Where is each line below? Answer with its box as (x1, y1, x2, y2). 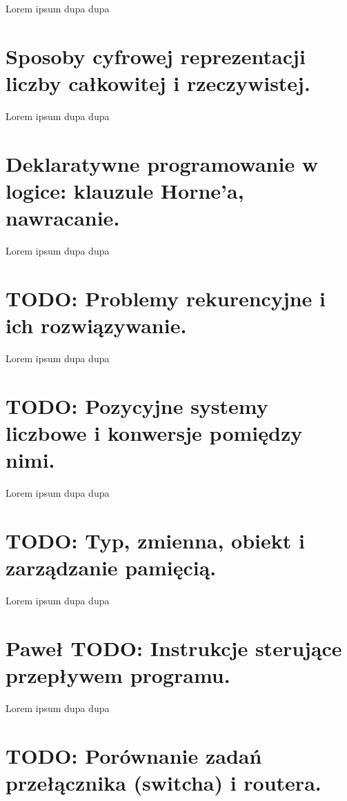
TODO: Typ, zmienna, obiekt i (6, 526, 305, 554)
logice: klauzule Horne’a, (6, 176, 244, 204)
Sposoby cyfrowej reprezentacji (6, 41, 306, 70)
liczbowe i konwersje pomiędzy (6, 418, 303, 446)
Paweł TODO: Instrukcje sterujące (6, 633, 342, 662)
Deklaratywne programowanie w (6, 149, 319, 177)
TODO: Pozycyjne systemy (6, 391, 268, 419)
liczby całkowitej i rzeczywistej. (6, 68, 310, 97)
